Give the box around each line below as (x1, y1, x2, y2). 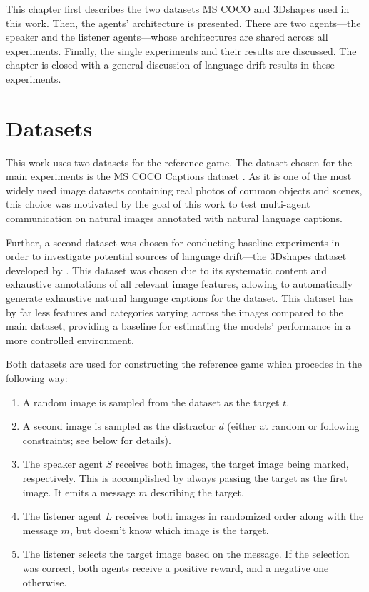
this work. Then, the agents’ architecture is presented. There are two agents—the (6, 15, 361, 30)
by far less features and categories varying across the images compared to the (6, 304, 343, 319)
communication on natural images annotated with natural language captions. (6, 211, 343, 226)
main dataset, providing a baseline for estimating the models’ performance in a (6, 318, 351, 333)
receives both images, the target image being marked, (115, 456, 349, 471)
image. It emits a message (22, 484, 136, 499)
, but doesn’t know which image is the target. (69, 522, 269, 537)
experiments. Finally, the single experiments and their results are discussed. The (6, 43, 357, 58)
